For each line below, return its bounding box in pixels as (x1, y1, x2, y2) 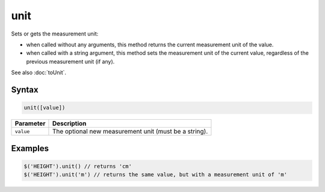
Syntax (11, 84, 39, 94)
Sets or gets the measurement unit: (11, 30, 99, 37)
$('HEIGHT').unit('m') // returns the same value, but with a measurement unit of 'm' (23, 172, 288, 178)
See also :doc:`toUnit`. (11, 69, 66, 76)
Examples (11, 143, 49, 153)
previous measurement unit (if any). (26, 58, 115, 65)
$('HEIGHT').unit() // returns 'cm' (23, 163, 132, 170)
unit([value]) (23, 104, 66, 111)
